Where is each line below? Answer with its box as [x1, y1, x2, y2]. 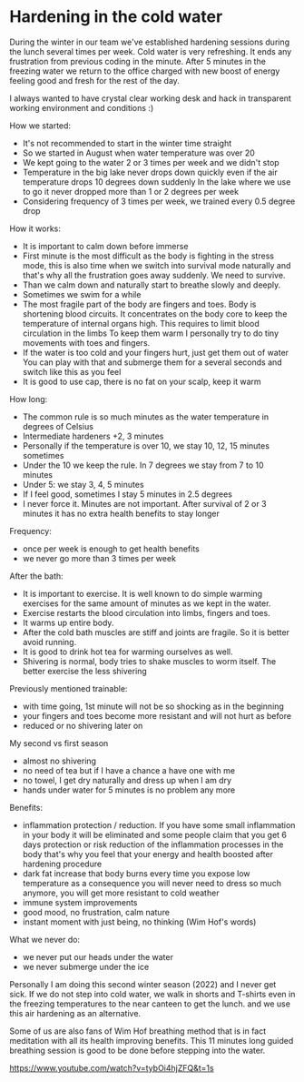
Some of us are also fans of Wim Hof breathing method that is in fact [9, 1026, 267, 1036]
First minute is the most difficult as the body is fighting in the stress [22, 250, 275, 261]
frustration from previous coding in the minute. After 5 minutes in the [9, 56, 266, 66]
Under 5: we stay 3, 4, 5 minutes [22, 479, 144, 490]
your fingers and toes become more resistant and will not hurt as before [22, 710, 292, 721]
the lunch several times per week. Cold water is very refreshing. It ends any [9, 46, 292, 56]
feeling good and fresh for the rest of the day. [9, 75, 180, 86]
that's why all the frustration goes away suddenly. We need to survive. [22, 269, 286, 280]
